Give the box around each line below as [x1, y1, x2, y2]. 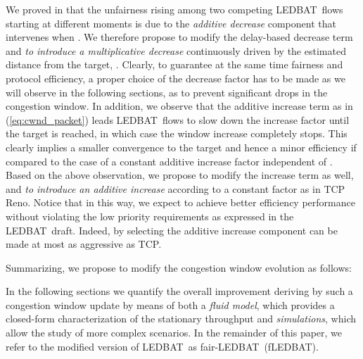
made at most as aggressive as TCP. [6, 237, 162, 251]
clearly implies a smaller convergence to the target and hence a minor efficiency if [6, 139, 357, 154]
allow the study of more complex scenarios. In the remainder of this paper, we [6, 325, 343, 340]
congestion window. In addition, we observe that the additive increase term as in [6, 99, 353, 113]
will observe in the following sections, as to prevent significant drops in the [6, 84, 328, 99]
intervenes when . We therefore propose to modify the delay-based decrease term [6, 30, 353, 44]
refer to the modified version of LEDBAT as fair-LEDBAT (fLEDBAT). [6, 339, 319, 353]
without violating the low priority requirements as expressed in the [6, 208, 294, 223]
